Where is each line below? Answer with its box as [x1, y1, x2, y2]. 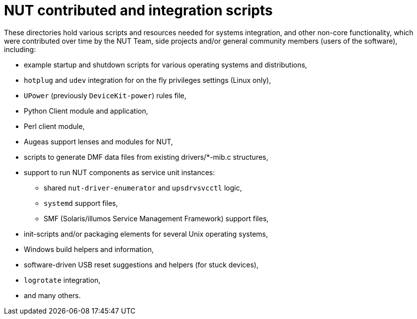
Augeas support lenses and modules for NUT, [24, 137, 173, 146]
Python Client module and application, [24, 106, 148, 115]
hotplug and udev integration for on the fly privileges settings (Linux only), [24, 75, 271, 84]
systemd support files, [44, 198, 118, 207]
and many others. [24, 291, 81, 300]
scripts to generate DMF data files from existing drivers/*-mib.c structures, [24, 152, 268, 161]
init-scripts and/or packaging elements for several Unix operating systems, [24, 229, 268, 238]
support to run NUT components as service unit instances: [24, 168, 215, 177]
